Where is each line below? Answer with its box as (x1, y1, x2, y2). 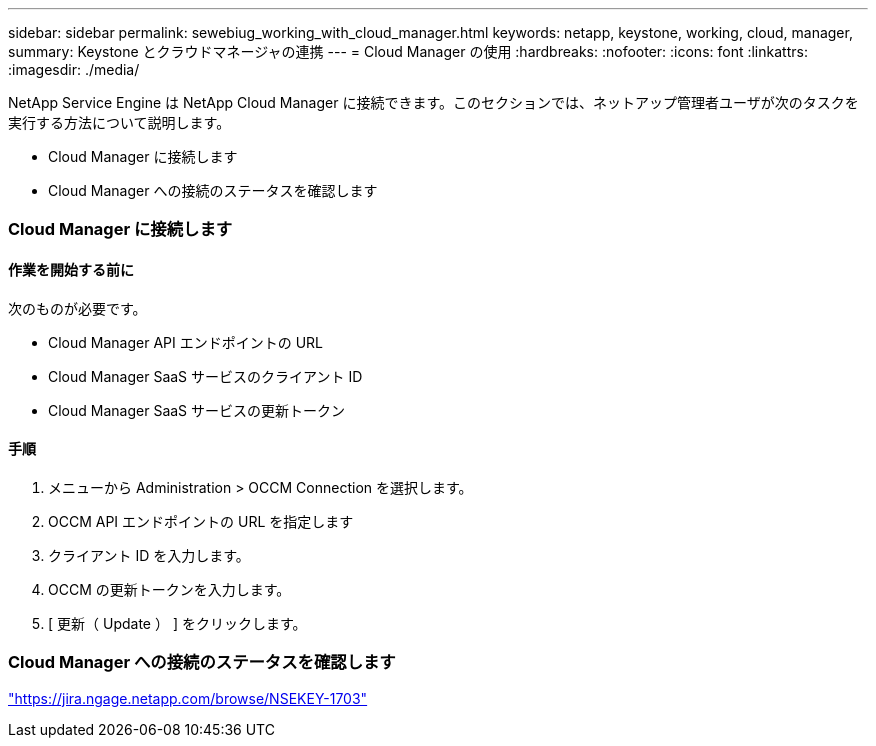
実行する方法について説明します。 (8, 114, 231, 131)
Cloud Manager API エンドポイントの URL (48, 333, 323, 351)
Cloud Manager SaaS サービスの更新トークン (48, 401, 346, 419)
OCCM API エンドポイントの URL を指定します (48, 512, 354, 530)
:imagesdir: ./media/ (8, 61, 140, 78)
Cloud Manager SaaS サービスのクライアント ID (48, 367, 363, 385)
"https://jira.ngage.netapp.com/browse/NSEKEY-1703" (8, 689, 368, 707)
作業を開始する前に (8, 260, 134, 278)
